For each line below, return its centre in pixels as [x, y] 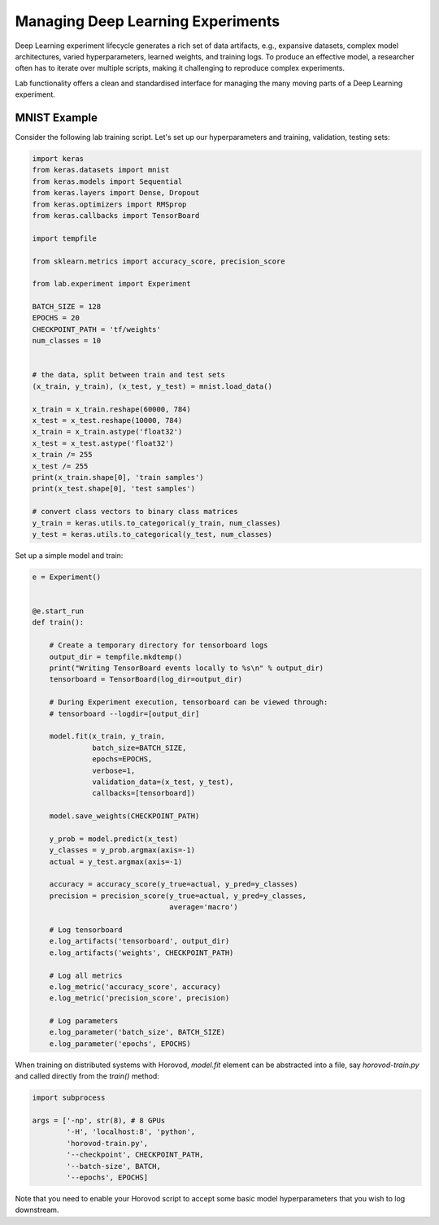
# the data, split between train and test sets [128, 375]
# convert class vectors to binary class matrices [135, 512]
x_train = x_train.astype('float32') [107, 432]
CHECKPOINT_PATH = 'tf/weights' [97, 329]
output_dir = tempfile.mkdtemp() [116, 656]
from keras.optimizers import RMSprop [109, 204]
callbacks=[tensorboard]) [143, 793]
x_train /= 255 [62, 455]
